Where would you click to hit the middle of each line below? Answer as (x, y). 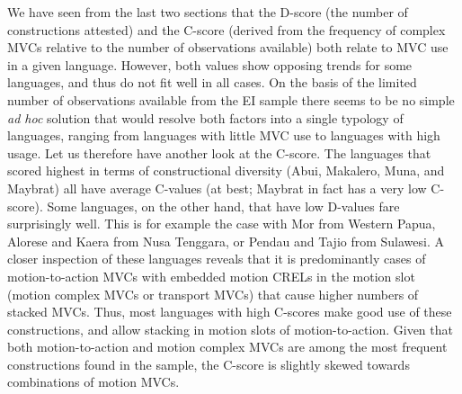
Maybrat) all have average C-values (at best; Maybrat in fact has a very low (217, 188)
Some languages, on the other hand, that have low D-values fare (223, 206)
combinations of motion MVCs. (93, 382)
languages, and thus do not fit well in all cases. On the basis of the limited (212, 82)
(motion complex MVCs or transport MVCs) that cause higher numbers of (213, 294)
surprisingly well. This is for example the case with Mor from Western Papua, (222, 224)
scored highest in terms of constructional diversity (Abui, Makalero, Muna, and (226, 170)
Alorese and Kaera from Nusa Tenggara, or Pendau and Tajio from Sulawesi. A (226, 241)
